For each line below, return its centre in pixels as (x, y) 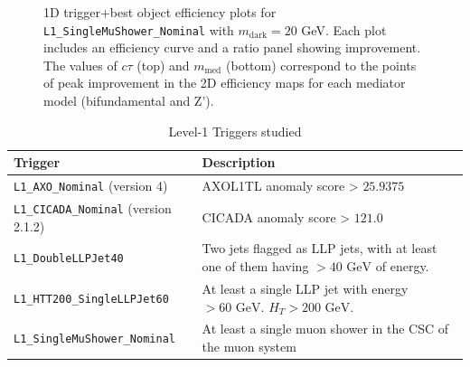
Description (239, 162)
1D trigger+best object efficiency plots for (160, 12)
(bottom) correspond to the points (321, 65)
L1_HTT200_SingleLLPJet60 (91, 299)
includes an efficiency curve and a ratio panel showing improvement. (232, 47)
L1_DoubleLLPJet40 (69, 259)
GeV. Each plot (344, 29)
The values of (80, 65)
